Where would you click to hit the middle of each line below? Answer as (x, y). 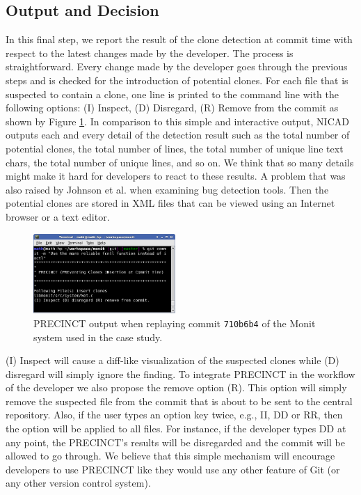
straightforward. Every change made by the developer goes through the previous (177, 66)
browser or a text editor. (58, 216)
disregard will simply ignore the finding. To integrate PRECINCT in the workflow (180, 374)
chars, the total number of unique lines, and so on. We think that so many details (180, 162)
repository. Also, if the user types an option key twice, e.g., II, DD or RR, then (174, 415)
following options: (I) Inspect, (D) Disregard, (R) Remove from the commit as (172, 108)
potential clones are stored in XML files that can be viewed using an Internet (170, 203)
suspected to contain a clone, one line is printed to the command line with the (172, 94)
